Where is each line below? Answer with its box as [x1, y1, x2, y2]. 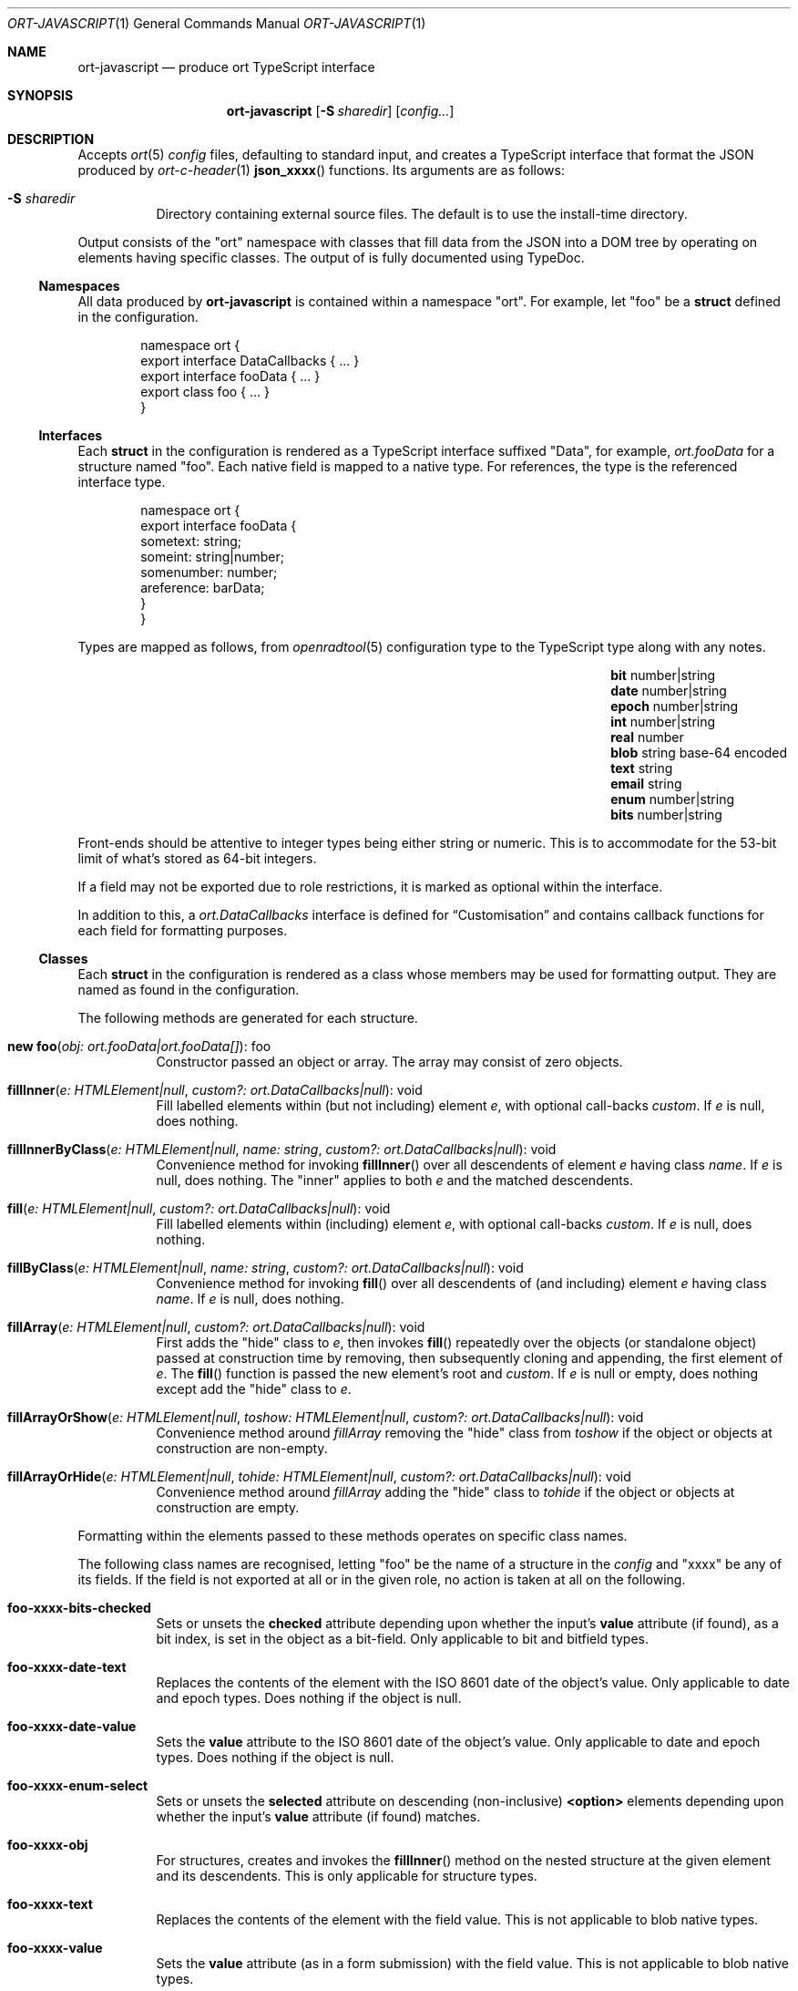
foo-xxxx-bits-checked [7, 1600, 151, 1615]
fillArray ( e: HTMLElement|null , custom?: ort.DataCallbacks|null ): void [7, 1319, 425, 1335]
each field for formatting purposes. [77, 923, 288, 938]
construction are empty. [156, 1500, 300, 1515]
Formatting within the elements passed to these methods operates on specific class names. [77, 1528, 628, 1543]
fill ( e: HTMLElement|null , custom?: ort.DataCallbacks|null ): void [7, 1201, 391, 1216]
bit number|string [610, 667, 716, 683]
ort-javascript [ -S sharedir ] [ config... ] [226, 103, 455, 119]
